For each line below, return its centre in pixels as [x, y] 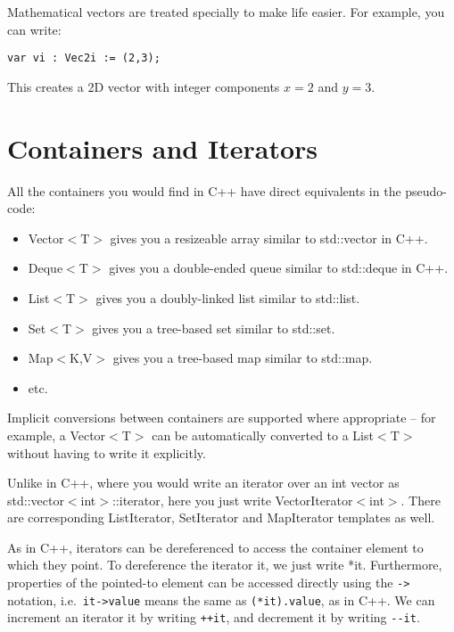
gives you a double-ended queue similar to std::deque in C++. [279, 268]
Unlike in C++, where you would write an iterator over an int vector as [203, 483]
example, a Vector [57, 435]
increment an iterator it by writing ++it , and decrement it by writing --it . [214, 617]
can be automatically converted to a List [263, 435]
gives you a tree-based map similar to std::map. [243, 358]
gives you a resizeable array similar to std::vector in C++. [269, 238]
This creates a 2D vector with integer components [144, 86]
